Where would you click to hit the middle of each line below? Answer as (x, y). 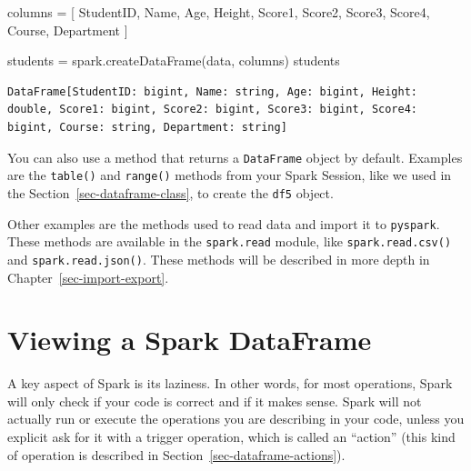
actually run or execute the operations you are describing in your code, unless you (236, 419)
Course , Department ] (68, 30)
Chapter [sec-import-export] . (88, 277)
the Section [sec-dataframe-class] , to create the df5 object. (170, 192)
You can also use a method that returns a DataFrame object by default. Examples (235, 157)
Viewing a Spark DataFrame (190, 340)
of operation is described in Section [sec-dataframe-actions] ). (176, 454)
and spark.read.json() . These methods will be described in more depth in (219, 259)
